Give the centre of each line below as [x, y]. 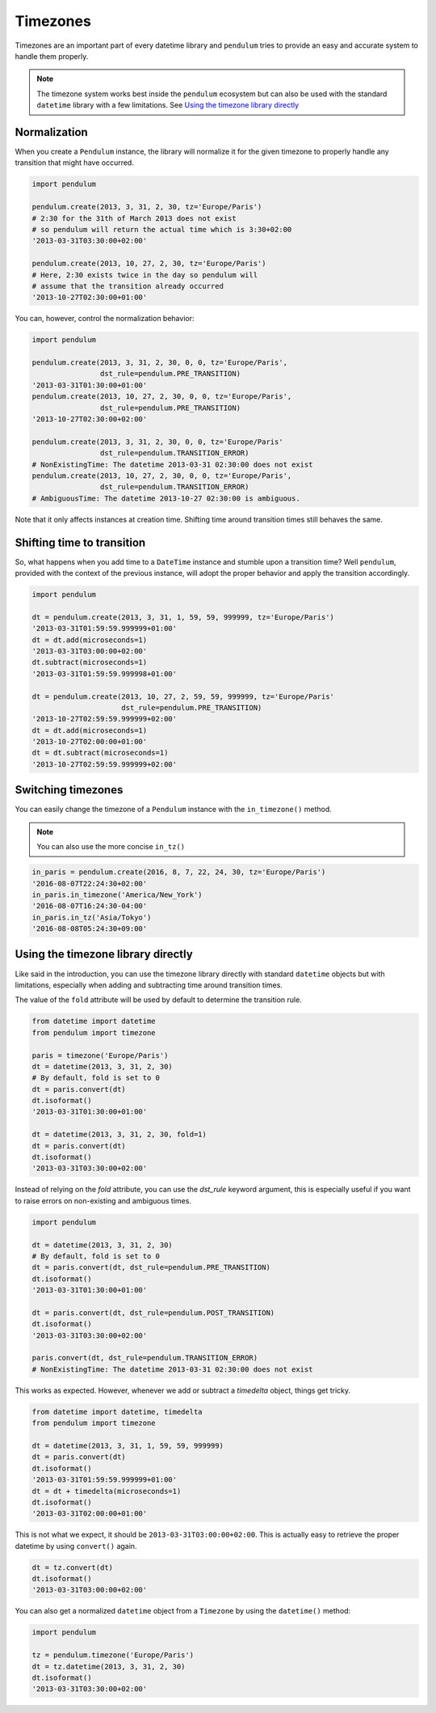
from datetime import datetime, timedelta [117, 1412]
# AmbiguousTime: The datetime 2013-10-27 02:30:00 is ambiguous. [166, 498]
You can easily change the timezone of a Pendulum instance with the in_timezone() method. [174, 810]
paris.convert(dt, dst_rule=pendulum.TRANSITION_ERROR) [145, 1358]
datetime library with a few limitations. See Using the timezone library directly [168, 105]
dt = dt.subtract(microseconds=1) [100, 753]
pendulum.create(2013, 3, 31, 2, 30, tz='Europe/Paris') [147, 207]
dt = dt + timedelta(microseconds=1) [107, 1491]
